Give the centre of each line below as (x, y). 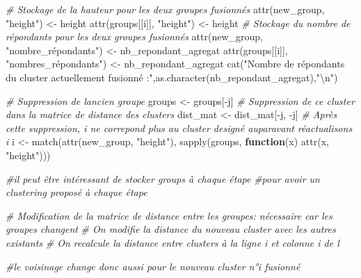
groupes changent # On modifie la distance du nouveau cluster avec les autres (171, 229)
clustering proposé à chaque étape (77, 192)
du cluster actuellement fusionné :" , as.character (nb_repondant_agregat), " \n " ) (172, 77)
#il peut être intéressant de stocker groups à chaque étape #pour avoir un (163, 178)
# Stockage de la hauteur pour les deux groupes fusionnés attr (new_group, (165, 9)
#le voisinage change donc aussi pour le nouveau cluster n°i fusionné (153, 266)
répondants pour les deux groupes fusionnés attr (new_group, (134, 36)
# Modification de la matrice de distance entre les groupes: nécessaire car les (169, 215)
